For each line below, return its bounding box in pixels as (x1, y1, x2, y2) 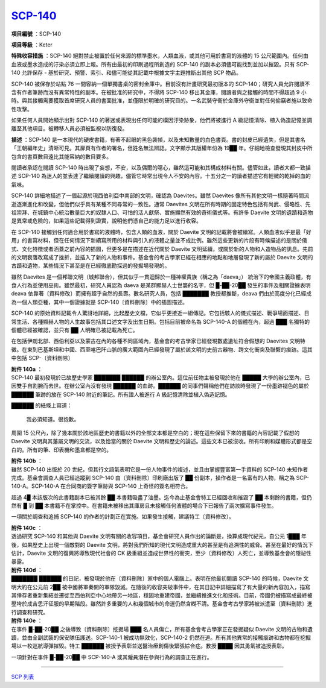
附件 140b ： (11, 457, 43, 464)
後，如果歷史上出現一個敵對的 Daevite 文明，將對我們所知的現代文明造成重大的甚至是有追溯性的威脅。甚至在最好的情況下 (11, 541, 313, 548)
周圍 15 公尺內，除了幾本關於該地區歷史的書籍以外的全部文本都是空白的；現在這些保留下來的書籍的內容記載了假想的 (11, 429, 300, 437)
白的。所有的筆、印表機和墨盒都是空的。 (11, 446, 112, 453)
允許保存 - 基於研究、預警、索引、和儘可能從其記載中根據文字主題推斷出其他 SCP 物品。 (21, 69, 241, 77)
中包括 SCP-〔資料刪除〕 (11, 355, 74, 362)
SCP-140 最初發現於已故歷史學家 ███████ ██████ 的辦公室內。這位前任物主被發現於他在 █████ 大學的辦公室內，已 (11, 374, 310, 381)
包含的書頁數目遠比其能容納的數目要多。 (11, 153, 112, 160)
